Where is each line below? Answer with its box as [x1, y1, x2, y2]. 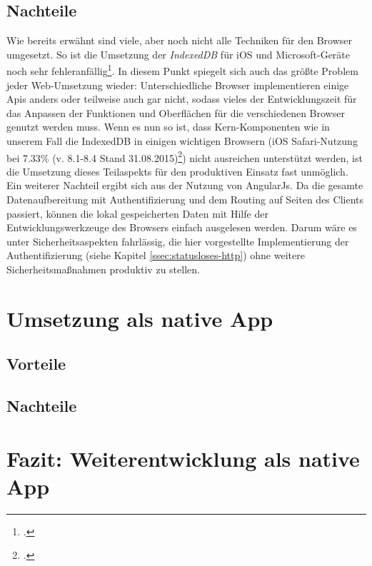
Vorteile [6, 353, 66, 375]
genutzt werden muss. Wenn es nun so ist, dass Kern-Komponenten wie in [6, 119, 330, 134]
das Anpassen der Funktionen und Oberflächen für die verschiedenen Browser [6, 105, 345, 120]
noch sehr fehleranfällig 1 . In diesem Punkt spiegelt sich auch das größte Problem [6, 61, 358, 79]
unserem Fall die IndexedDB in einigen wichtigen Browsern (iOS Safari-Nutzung [6, 133, 358, 148]
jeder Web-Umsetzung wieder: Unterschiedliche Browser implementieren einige [6, 77, 349, 92]
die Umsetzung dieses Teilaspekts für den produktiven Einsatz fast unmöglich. [6, 163, 348, 178]
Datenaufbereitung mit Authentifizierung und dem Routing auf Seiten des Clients [6, 192, 364, 207]
